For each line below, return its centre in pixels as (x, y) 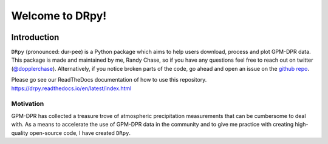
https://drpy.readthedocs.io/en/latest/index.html (71, 88)
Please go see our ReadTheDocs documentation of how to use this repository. (109, 80)
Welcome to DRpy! (59, 16)
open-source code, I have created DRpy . (80, 133)
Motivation (28, 104)
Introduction (35, 37)
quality (20, 133)
